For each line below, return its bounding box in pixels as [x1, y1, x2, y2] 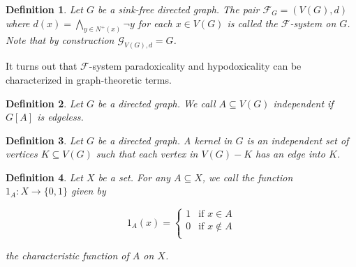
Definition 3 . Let [6, 132, 83, 147]
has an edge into [255, 146, 325, 161]
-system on [290, 15, 336, 30]
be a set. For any [98, 169, 170, 184]
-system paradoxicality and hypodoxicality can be [89, 59, 302, 73]
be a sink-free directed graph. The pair [97, 2, 260, 16]
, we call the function [202, 169, 293, 184]
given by [71, 183, 106, 198]
